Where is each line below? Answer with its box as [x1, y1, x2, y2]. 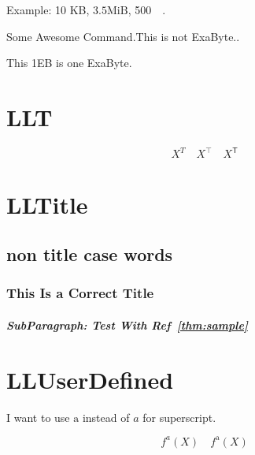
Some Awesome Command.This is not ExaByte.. [6, 28, 240, 44]
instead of [82, 408, 130, 425]
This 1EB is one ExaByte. [6, 54, 132, 71]
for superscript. [142, 408, 216, 425]
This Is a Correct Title [6, 283, 154, 303]
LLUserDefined [6, 363, 174, 395]
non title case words [6, 242, 173, 267]
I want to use [6, 408, 70, 425]
